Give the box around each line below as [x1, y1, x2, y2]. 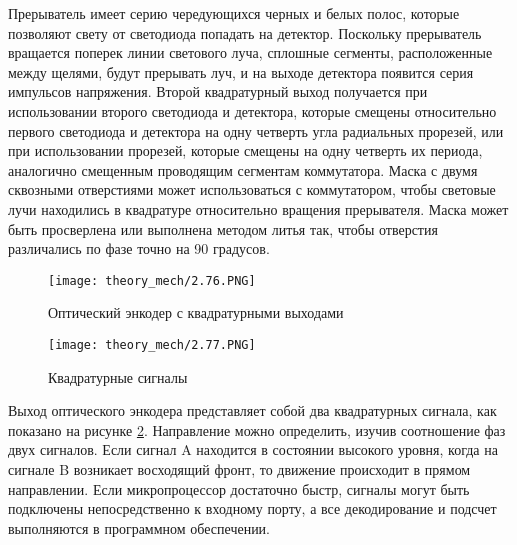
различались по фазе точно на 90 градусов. [8, 238, 270, 259]
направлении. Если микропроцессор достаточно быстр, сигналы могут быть [8, 478, 470, 499]
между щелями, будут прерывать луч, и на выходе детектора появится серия [8, 61, 474, 82]
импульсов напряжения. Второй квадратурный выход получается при [8, 81, 428, 102]
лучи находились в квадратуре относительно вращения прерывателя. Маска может [8, 198, 509, 219]
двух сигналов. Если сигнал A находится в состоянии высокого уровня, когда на [8, 439, 498, 460]
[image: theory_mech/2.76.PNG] [48, 273, 256, 288]
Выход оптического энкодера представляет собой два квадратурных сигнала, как [8, 400, 497, 421]
